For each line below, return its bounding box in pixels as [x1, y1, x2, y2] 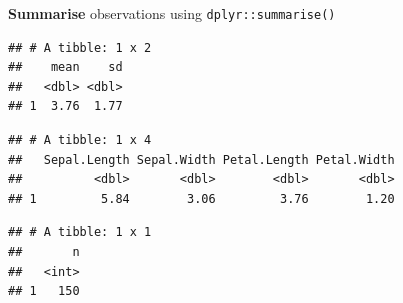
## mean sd [8, 60, 123, 75]
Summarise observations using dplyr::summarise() [8, 3, 336, 23]
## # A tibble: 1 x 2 [8, 40, 152, 55]
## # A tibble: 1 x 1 [8, 225, 152, 240]
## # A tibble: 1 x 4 [8, 133, 152, 148]
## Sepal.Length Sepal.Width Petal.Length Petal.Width [8, 152, 395, 167]
